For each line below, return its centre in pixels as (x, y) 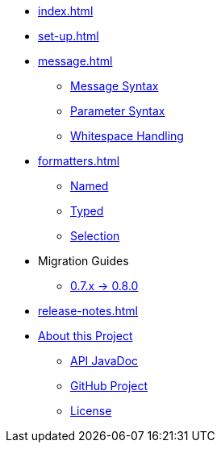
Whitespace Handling (127, 136)
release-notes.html (88, 311)
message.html (75, 61)
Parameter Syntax (118, 111)
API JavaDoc (104, 361)
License (91, 411)
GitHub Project (109, 386)
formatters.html (79, 161)
